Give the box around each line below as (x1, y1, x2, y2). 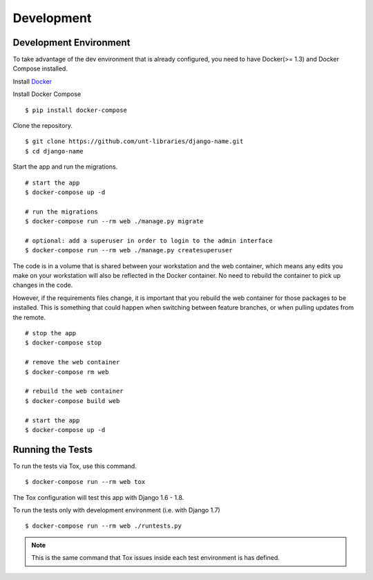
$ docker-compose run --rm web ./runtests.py (25, 522, 182, 530)
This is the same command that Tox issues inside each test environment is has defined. (31, 554, 280, 562)
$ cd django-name (25, 147, 84, 155)
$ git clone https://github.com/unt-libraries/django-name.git (25, 138, 244, 145)
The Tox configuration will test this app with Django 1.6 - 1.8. (12, 493, 184, 501)
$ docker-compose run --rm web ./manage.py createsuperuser (25, 246, 233, 254)
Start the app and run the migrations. (12, 162, 118, 171)
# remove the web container (25, 358, 120, 366)
